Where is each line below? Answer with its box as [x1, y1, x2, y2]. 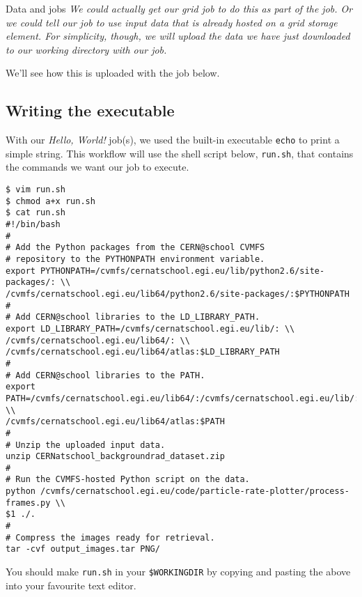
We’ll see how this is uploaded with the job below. [6, 65, 220, 80]
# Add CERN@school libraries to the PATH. [6, 370, 205, 380]
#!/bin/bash [6, 219, 61, 230]
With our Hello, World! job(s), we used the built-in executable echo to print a [6, 132, 340, 147]
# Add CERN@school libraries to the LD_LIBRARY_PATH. [6, 312, 260, 323]
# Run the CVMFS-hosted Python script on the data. [6, 474, 250, 485]
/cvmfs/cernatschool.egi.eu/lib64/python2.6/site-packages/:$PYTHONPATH [6, 288, 349, 299]
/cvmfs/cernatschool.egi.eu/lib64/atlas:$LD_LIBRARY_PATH [6, 347, 280, 357]
